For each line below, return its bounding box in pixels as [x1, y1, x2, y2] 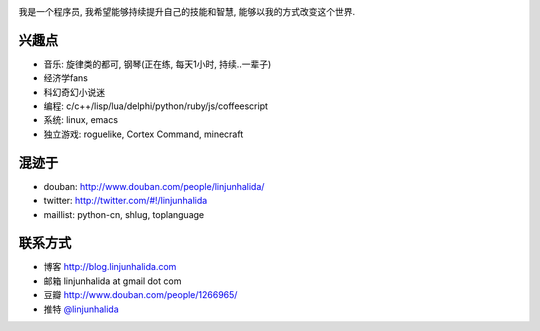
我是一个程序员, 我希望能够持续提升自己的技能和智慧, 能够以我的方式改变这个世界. [18, 6, 355, 17]
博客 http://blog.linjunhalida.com [43, 261, 177, 273]
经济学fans [43, 72, 89, 84]
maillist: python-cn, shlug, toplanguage [43, 208, 205, 220]
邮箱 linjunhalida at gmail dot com [43, 275, 182, 287]
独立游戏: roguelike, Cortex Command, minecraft [43, 128, 244, 140]
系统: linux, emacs [43, 114, 119, 126]
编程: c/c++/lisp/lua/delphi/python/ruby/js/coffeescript [43, 100, 269, 112]
